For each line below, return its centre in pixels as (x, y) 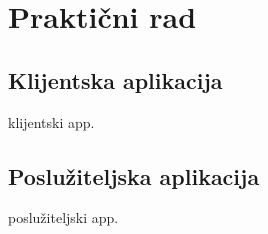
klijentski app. (51, 121)
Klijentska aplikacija (115, 79)
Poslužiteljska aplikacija (134, 175)
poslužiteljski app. (63, 217)
